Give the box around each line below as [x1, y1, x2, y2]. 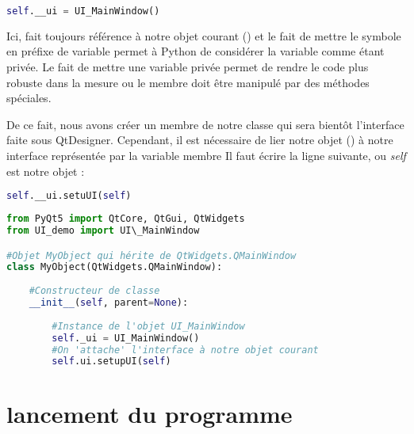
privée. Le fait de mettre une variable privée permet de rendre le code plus [6, 59, 369, 75]
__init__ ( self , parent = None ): [29, 297, 189, 308]
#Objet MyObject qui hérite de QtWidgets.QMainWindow [6, 249, 297, 261]
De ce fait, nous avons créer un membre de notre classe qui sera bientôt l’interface [6, 116, 404, 132]
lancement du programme [6, 398, 293, 430]
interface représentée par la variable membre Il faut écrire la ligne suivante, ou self [6, 147, 406, 164]
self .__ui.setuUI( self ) [6, 190, 132, 202]
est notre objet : [6, 162, 85, 179]
